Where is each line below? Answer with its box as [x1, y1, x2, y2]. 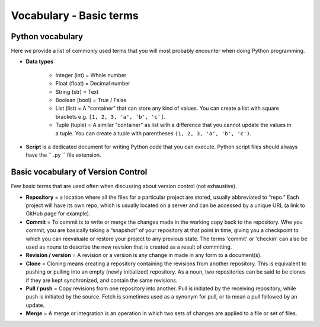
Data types [25, 58, 53, 65]
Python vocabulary [11, 31, 83, 42]
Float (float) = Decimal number [55, 80, 130, 87]
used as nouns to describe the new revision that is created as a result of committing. [25, 243, 232, 250]
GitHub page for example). [25, 210, 91, 217]
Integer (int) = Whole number [55, 71, 127, 78]
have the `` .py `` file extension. [25, 151, 101, 158]
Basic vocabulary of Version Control [11, 167, 148, 177]
